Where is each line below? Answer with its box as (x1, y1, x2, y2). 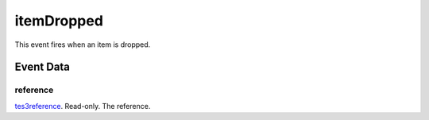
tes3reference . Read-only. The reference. (14, 101, 151, 110)
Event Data (14, 60, 71, 74)
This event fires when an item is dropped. (14, 40, 151, 49)
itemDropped (14, 12, 103, 29)
